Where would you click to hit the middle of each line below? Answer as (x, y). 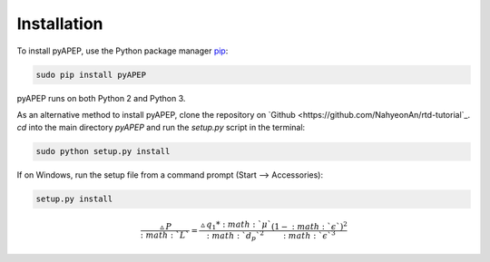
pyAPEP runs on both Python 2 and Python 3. (101, 98)
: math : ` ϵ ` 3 (309, 235)
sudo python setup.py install (103, 151)
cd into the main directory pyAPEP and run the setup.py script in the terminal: (161, 128)
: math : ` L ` (165, 235)
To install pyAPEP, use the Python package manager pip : (122, 51)
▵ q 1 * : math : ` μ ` (236, 225)
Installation (60, 24)
